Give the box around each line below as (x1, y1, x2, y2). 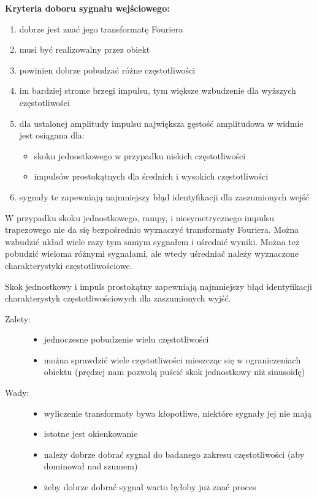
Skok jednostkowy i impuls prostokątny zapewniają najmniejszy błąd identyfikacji (5, 279, 312, 292)
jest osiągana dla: (19, 129, 85, 142)
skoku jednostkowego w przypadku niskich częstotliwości (34, 149, 246, 162)
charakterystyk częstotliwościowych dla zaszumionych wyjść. (5, 292, 231, 305)
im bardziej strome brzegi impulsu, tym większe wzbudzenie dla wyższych (19, 84, 296, 97)
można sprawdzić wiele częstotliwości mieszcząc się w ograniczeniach (44, 353, 301, 366)
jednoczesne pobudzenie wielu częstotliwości (44, 333, 209, 346)
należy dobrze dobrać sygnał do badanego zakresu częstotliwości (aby (44, 447, 305, 460)
